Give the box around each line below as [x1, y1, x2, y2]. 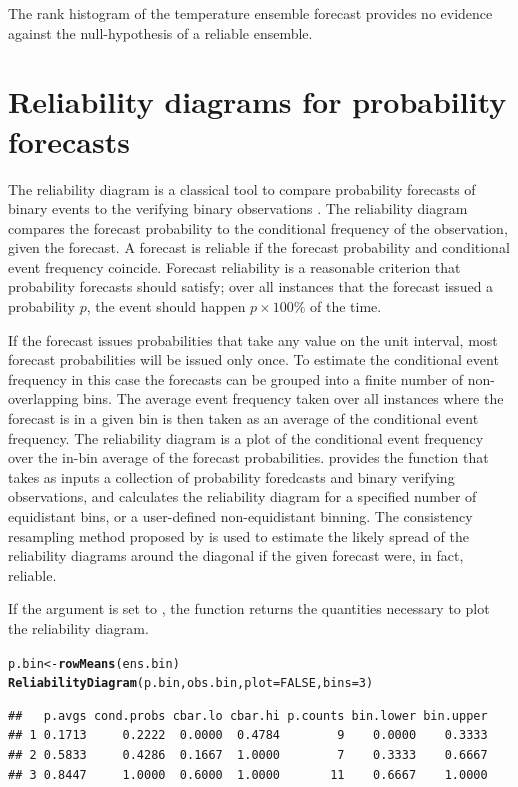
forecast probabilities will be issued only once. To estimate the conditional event [8, 349, 499, 370]
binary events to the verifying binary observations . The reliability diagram [8, 198, 468, 219]
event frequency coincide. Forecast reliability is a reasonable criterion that [8, 256, 461, 277]
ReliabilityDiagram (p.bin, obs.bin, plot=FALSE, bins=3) [8, 676, 374, 691]
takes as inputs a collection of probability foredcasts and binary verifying [8, 466, 455, 487]
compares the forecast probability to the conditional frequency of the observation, [8, 217, 508, 238]
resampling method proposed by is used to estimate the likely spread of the [8, 525, 470, 546]
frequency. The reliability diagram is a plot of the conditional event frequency [8, 427, 484, 448]
